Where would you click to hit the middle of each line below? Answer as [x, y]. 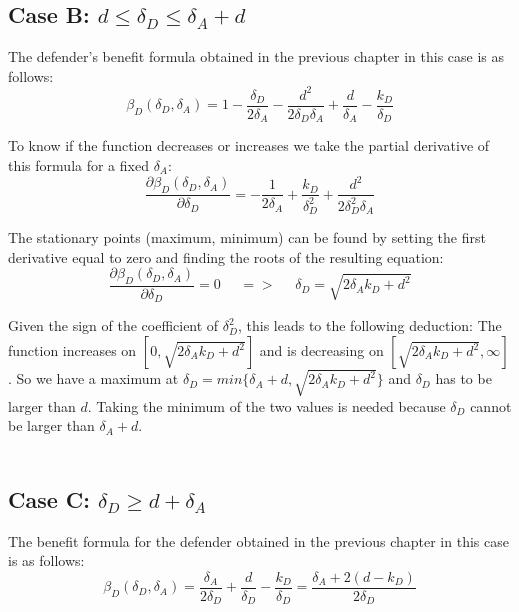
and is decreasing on [321, 350]
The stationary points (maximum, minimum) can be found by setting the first [247, 236]
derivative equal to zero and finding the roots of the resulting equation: [226, 256]
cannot [491, 405]
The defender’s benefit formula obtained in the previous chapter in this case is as [256, 56]
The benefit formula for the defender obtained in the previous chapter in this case [258, 540]
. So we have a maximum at [93, 378]
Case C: [49, 498]
